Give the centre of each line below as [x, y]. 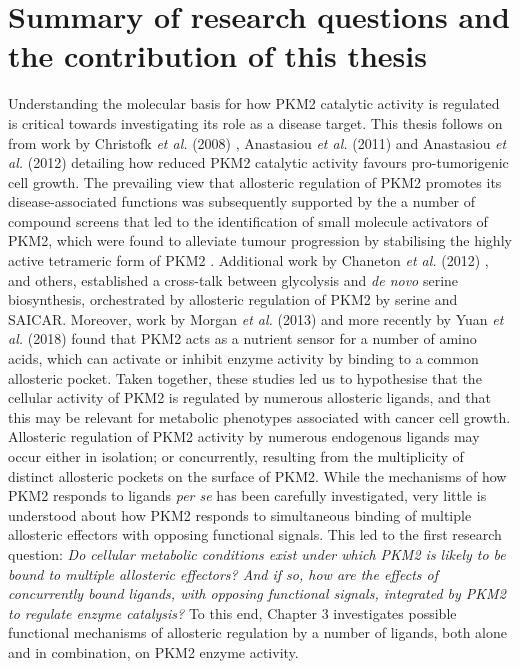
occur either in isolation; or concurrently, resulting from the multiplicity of [236, 456]
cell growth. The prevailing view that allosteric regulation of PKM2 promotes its [255, 181]
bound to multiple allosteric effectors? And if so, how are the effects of [223, 573]
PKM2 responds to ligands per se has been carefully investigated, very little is [247, 495]
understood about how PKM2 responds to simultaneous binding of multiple [240, 514]
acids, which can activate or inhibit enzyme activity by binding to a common [243, 358]
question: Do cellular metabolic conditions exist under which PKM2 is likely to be [257, 553]
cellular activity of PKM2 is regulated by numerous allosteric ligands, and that [249, 397]
